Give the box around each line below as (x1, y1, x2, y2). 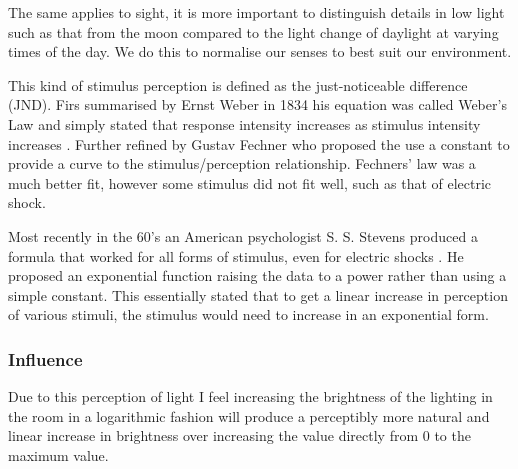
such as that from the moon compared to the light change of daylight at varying (8, 21, 499, 42)
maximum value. (8, 444, 109, 465)
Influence (8, 346, 83, 371)
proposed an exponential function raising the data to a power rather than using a (8, 265, 507, 286)
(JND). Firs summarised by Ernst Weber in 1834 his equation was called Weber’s (8, 94, 507, 115)
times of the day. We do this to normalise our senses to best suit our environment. (8, 41, 512, 62)
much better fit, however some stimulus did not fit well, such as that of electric (8, 172, 492, 193)
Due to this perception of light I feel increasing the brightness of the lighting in (8, 386, 493, 407)
